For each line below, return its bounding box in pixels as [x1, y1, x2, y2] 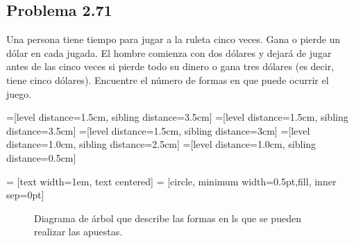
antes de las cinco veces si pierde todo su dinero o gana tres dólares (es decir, [6, 59, 335, 74]
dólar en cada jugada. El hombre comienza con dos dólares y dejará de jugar [6, 45, 332, 60]
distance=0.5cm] [6, 150, 76, 165]
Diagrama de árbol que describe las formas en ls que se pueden [34, 210, 301, 225]
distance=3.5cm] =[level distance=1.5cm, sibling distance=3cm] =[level [6, 123, 310, 137]
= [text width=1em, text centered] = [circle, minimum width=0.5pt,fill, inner [6, 174, 337, 188]
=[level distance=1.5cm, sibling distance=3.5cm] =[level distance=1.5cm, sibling [6, 110, 348, 124]
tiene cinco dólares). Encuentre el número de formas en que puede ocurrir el [6, 72, 329, 87]
